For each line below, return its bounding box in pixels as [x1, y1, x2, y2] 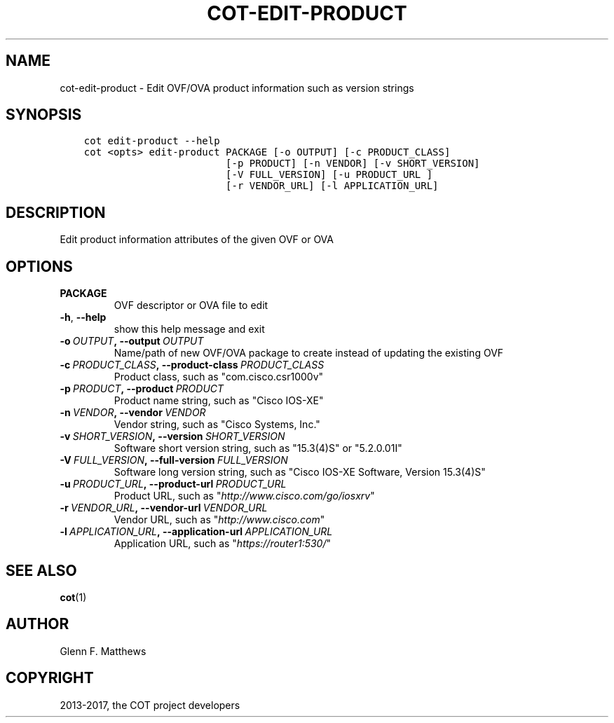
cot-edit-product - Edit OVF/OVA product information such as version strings [60, 81, 414, 94]
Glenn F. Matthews [60, 645, 146, 657]
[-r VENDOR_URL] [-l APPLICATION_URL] [226, 180, 439, 192]
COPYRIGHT [6, 669, 94, 687]
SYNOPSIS [6, 106, 82, 124]
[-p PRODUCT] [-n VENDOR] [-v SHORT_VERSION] [226, 158, 480, 170]
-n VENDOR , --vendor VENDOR [60, 406, 206, 419]
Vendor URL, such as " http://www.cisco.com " [114, 514, 325, 526]
